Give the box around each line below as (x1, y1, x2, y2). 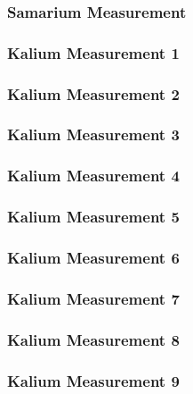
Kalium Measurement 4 (7, 164, 180, 187)
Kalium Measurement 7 (7, 287, 180, 309)
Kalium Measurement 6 (7, 246, 180, 268)
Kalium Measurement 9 (7, 369, 180, 391)
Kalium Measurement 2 (7, 82, 180, 105)
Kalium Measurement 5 (7, 205, 180, 228)
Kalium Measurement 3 (7, 123, 180, 146)
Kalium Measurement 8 (7, 328, 180, 350)
